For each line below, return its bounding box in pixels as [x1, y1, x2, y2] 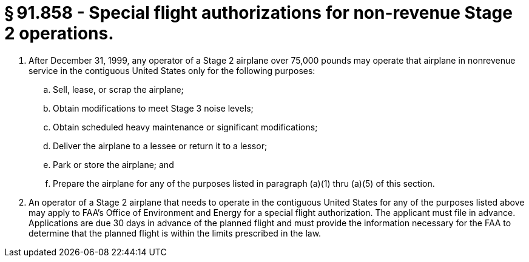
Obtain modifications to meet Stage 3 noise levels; [53, 102, 254, 113]
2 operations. [4, 23, 114, 44]
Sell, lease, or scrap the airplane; [53, 84, 184, 95]
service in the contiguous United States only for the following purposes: [29, 65, 315, 76]
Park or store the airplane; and [53, 159, 174, 170]
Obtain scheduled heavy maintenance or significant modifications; [53, 121, 318, 132]
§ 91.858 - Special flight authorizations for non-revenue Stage [4, 2, 513, 23]
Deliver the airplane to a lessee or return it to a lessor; [53, 140, 268, 151]
